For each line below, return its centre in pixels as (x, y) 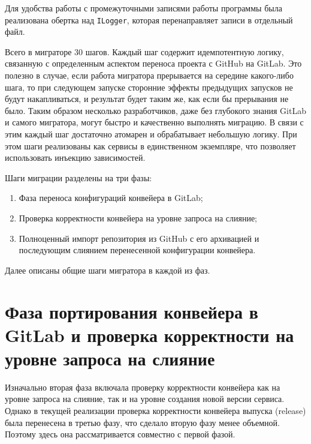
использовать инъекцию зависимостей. (75, 157)
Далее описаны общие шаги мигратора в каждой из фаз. (108, 270)
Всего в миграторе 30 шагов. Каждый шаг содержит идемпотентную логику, (144, 51)
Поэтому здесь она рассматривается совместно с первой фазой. (120, 434)
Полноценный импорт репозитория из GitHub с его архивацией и (139, 238)
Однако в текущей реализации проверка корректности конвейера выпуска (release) (155, 411)
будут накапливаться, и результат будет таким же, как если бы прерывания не (147, 99)
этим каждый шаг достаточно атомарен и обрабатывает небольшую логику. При (151, 134)
